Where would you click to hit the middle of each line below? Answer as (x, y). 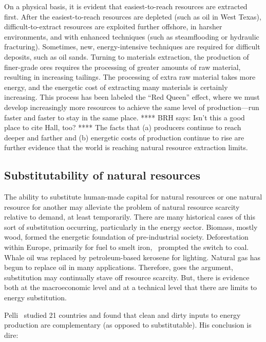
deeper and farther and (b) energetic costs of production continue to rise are (124, 137)
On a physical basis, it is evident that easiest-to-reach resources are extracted (126, 6)
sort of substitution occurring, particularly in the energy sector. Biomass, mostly (131, 227)
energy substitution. (35, 298)
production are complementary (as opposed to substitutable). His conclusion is (128, 325)
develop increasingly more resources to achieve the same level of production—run (132, 107)
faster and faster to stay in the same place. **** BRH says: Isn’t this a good (125, 117)
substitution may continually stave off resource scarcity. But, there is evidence (127, 277)
